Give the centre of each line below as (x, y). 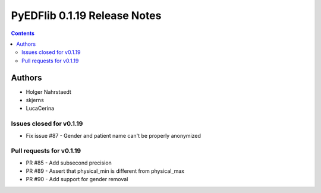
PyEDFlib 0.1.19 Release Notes (86, 15)
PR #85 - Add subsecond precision (69, 163)
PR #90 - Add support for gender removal (77, 179)
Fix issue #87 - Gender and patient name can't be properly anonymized (114, 135)
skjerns (35, 100)
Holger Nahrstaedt (48, 91)
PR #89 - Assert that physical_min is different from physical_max (105, 171)
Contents (23, 33)
